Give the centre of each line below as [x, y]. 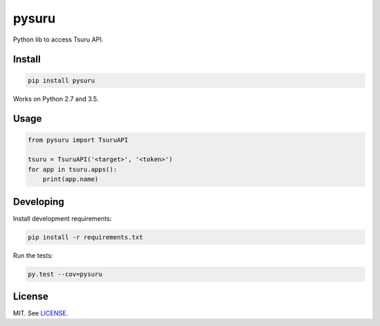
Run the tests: [33, 255]
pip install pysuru [61, 80]
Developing [39, 202]
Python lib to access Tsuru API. [58, 39]
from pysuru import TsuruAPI [78, 140]
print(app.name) [70, 179]
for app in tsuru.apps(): [72, 169]
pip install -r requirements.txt [85, 237]
